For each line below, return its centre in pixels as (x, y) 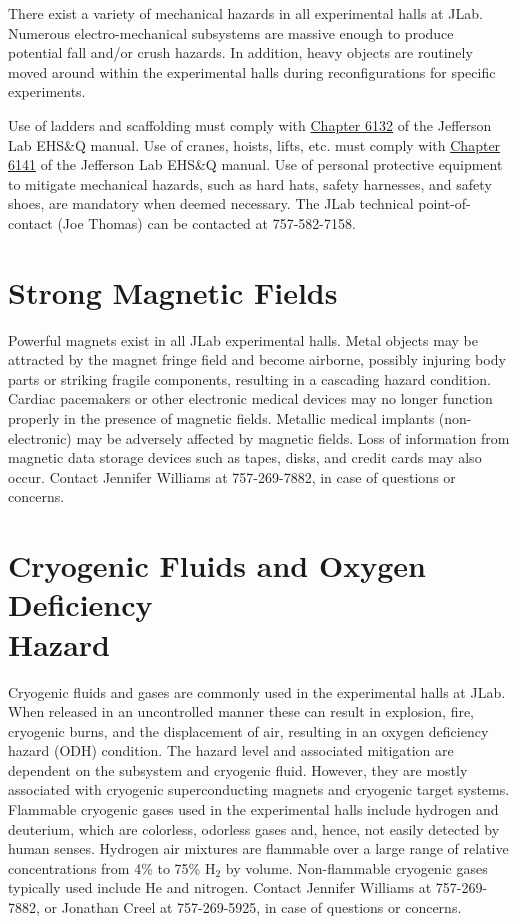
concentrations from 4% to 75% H (112, 867)
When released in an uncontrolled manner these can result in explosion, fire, (241, 711)
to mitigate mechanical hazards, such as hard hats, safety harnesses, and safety (250, 183)
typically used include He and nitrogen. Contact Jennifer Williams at (220, 887)
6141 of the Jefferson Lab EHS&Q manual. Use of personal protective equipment (255, 164)
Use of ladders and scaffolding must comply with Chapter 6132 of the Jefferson (250, 124)
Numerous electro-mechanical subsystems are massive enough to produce (231, 32)
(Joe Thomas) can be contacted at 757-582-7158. (206, 222)
